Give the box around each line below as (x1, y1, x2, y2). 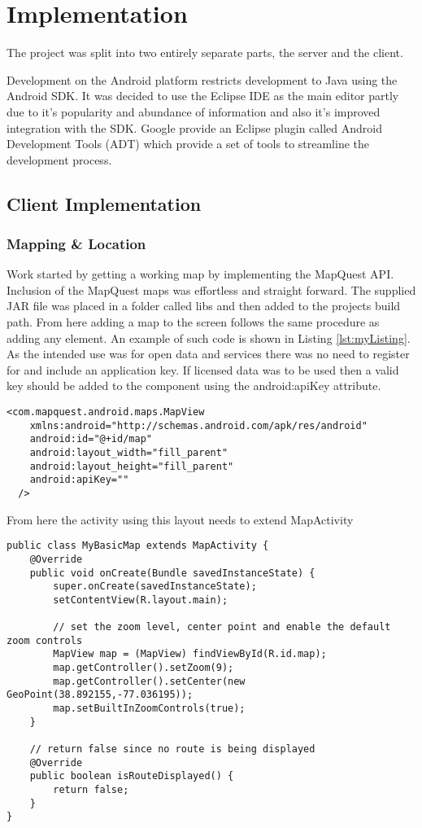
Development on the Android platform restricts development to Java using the (7, 71, 398, 88)
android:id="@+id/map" (29, 433, 152, 445)
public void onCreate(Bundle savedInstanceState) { (29, 567, 315, 579)
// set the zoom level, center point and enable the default (53, 621, 391, 633)
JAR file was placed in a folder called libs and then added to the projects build (7, 297, 401, 314)
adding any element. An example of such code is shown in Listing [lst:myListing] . (7, 329, 411, 346)
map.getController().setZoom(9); (53, 662, 234, 674)
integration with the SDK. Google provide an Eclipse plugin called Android (7, 119, 382, 136)
